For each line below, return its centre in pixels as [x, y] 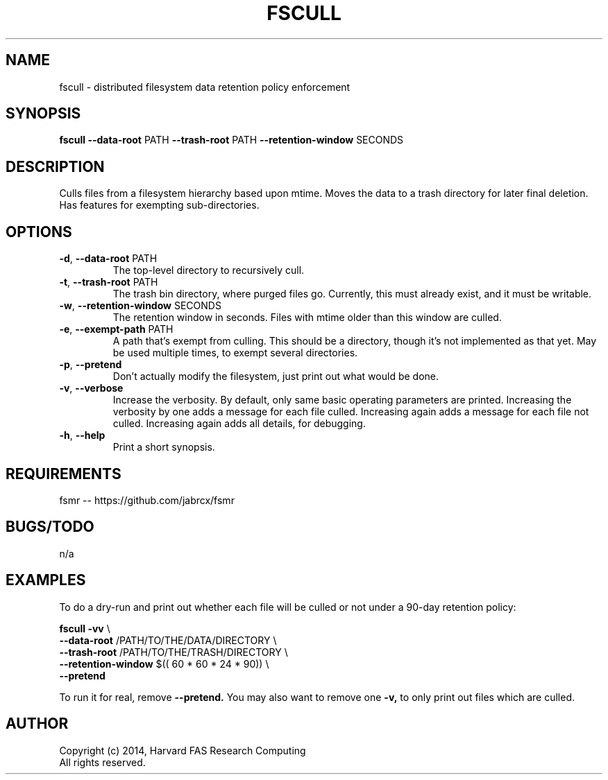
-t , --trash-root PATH [109, 282]
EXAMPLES [46, 580]
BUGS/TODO [50, 527]
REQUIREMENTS [64, 474]
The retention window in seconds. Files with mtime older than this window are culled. [307, 318]
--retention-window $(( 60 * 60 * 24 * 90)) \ [164, 664]
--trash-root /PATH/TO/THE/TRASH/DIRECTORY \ [174, 652]
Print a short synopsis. [164, 447]
